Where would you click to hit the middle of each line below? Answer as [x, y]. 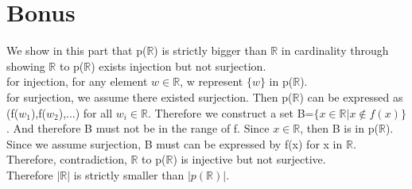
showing [26, 66]
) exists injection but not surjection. [179, 66]
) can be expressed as [351, 96]
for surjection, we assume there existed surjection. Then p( [150, 96]
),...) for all [86, 112]
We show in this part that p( [77, 50]
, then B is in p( [339, 128]
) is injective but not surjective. [249, 159]
